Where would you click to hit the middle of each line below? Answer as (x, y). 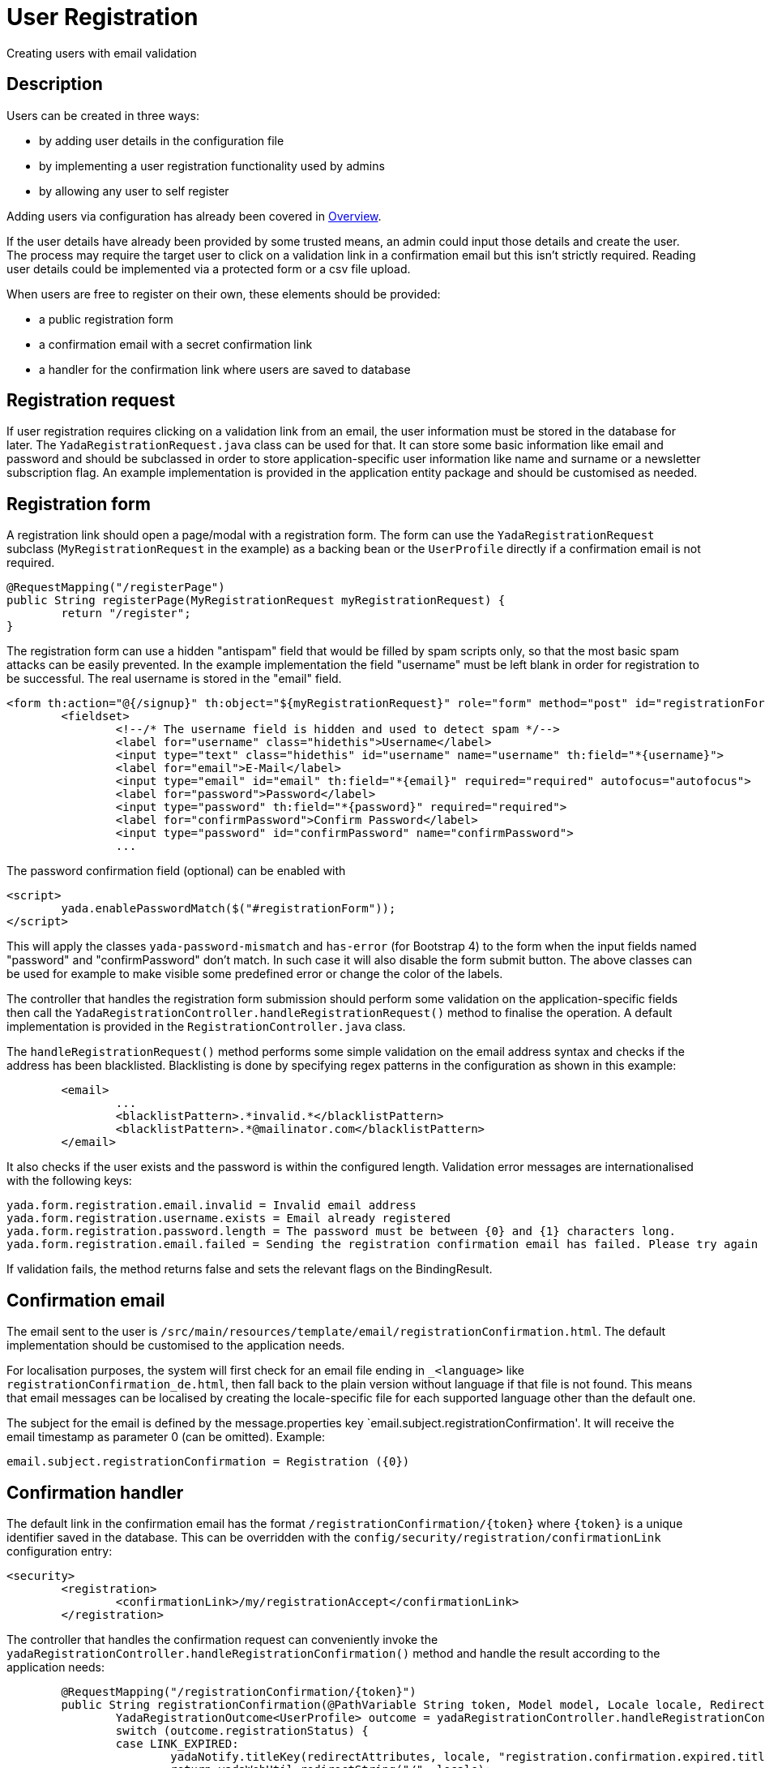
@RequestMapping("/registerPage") (116, 588)
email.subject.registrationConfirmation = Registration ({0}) (208, 1462)
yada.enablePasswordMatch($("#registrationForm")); (229, 909)
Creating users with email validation (102, 53)
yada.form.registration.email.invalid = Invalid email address (212, 1206)
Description (55, 84)
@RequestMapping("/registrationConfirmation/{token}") (239, 1691)
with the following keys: (69, 1181)
